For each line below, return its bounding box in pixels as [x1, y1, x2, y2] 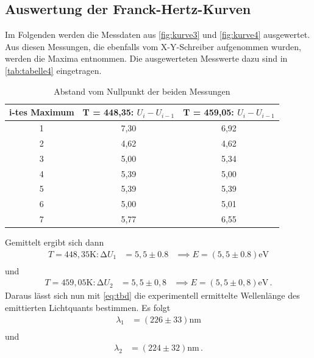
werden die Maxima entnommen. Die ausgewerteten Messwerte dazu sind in [5, 52, 288, 65]
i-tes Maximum [9, 106, 74, 119]
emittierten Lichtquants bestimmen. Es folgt [5, 301, 171, 314]
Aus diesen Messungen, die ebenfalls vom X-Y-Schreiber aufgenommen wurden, [5, 40, 301, 53]
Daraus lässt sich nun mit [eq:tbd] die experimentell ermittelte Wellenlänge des [5, 289, 300, 302]
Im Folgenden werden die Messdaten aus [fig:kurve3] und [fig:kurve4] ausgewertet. [5, 28, 310, 41]
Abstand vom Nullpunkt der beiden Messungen [54, 84, 230, 97]
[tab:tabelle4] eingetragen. [5, 64, 102, 76]
